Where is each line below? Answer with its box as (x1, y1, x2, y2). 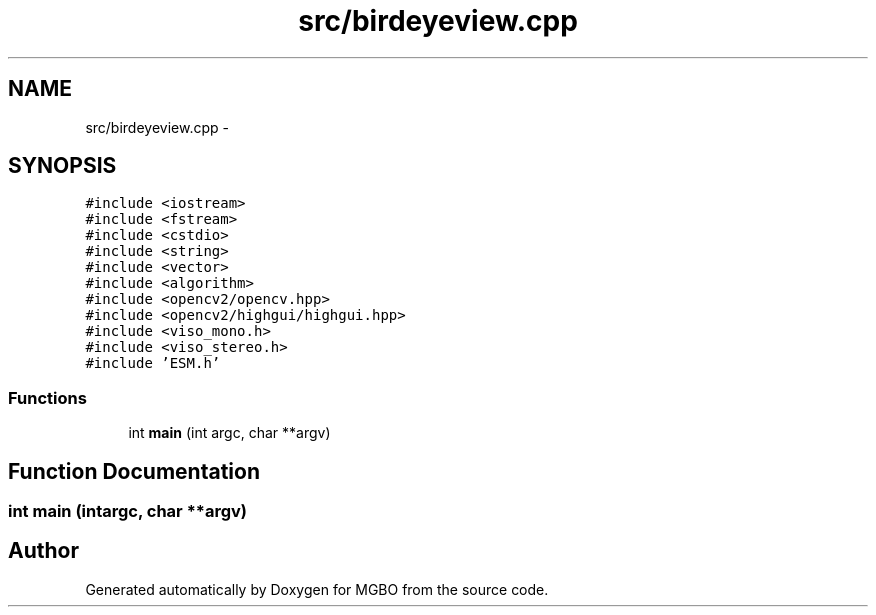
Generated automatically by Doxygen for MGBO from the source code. (85, 580, 549, 598)
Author (8, 538, 79, 564)
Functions (8, 387, 87, 408)
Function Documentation (8, 458, 260, 484)
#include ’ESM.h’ (85, 355, 221, 372)
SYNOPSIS (8, 153, 117, 179)
